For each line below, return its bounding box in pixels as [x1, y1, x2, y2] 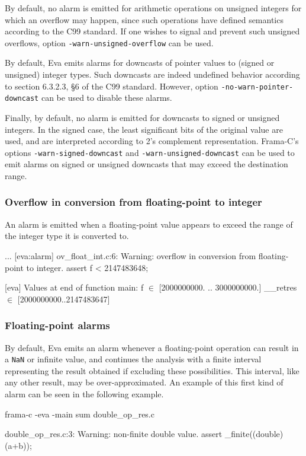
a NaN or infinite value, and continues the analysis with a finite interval [5, 353, 262, 365]
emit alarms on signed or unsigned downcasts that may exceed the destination [5, 158, 288, 170]
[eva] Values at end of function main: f [5, 281, 144, 294]
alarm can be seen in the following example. [5, 388, 164, 400]
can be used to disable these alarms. [41, 91, 172, 104]
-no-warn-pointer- [221, 82, 294, 91]
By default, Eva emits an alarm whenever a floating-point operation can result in [5, 341, 299, 353]
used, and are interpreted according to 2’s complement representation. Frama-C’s [5, 135, 299, 147]
